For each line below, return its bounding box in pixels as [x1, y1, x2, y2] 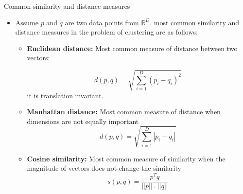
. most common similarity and [150, 17, 240, 27]
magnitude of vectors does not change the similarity [27, 163, 181, 173]
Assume [15, 17, 38, 27]
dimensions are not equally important [27, 116, 139, 126]
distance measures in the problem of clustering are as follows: [15, 27, 198, 37]
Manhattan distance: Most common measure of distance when [27, 106, 221, 117]
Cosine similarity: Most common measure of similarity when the [27, 153, 226, 163]
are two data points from [65, 17, 139, 27]
